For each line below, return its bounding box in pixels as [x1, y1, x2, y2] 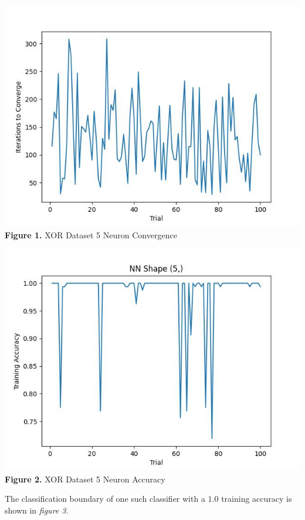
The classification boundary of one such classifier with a [5, 492, 205, 505]
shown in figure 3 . [5, 504, 69, 516]
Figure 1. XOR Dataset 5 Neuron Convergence [5, 228, 177, 241]
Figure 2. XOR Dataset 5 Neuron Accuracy [5, 472, 165, 485]
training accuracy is [221, 492, 292, 505]
